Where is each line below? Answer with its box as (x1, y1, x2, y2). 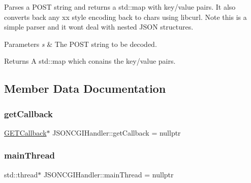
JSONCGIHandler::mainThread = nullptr (43, 169, 174, 179)
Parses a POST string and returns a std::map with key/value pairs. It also (4, 2, 236, 12)
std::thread (4, 169, 38, 179)
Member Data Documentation (4, 81, 166, 96)
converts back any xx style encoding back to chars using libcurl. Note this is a (4, 11, 247, 22)
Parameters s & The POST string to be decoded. (4, 38, 157, 49)
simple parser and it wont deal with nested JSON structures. (4, 21, 194, 32)
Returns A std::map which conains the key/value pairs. (4, 56, 176, 66)
